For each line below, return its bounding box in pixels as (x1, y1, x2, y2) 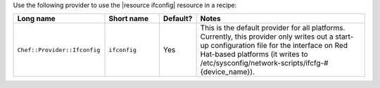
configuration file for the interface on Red (210, 41, 348, 51)
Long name (17, 14, 56, 24)
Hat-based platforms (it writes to (200, 49, 309, 59)
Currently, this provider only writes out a (200, 32, 334, 42)
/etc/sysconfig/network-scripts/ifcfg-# (200, 58, 329, 68)
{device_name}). (200, 67, 255, 77)
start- (335, 32, 354, 42)
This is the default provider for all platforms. (200, 23, 346, 33)
